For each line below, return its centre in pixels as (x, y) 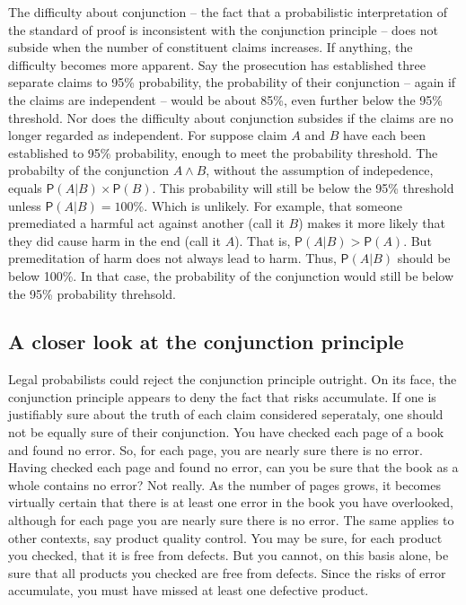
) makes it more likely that (372, 223)
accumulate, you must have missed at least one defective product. (189, 590)
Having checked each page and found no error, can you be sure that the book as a (233, 467)
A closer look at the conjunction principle (206, 342)
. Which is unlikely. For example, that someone (273, 205)
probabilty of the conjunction (88, 170)
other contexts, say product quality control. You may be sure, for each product (225, 537)
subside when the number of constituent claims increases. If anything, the (211, 47)
